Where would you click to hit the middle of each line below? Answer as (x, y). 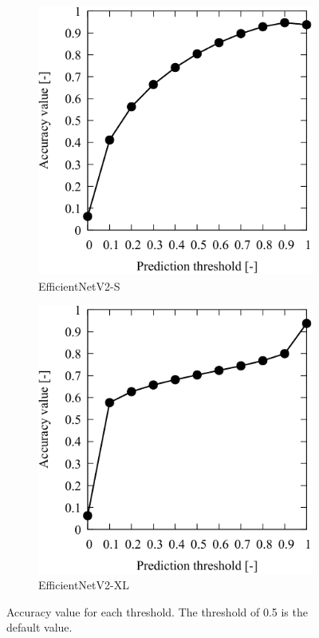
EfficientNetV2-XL (84, 585)
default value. (39, 627)
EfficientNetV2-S (79, 285)
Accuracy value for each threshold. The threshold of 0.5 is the (157, 611)
